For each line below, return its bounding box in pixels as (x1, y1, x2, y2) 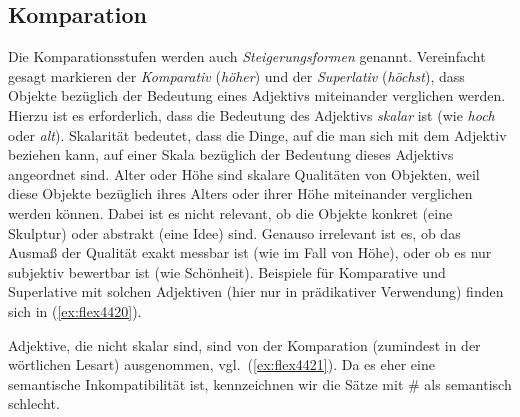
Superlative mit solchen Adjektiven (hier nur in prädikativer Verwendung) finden (8, 281, 504, 302)
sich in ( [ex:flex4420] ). (8, 300, 142, 321)
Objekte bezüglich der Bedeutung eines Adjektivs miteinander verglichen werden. (8, 85, 506, 106)
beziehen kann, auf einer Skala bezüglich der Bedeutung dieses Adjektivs (8, 144, 454, 165)
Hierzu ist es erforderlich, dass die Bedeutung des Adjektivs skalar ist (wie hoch (8, 104, 495, 125)
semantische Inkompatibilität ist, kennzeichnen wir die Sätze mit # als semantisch (8, 373, 512, 394)
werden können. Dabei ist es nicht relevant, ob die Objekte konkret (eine (8, 202, 453, 223)
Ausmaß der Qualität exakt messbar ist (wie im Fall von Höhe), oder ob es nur (8, 242, 492, 263)
